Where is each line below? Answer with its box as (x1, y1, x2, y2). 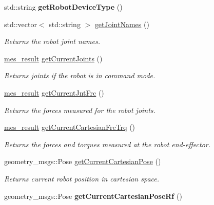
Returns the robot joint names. (4, 36, 100, 47)
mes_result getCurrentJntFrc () (4, 87, 104, 98)
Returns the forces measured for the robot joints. (4, 104, 155, 115)
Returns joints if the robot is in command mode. (4, 70, 155, 81)
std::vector (4, 18, 37, 29)
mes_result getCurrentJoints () (4, 53, 103, 63)
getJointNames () (94, 18, 149, 29)
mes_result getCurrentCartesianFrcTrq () (4, 122, 135, 132)
